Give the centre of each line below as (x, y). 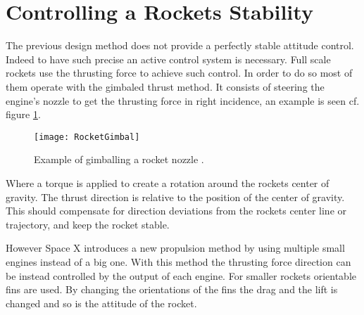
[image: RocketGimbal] (87, 137)
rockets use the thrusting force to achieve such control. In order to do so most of (179, 73)
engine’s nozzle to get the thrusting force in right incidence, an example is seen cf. (183, 100)
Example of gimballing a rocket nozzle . (119, 159)
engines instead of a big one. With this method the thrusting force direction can (178, 261)
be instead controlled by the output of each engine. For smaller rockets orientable (181, 275)
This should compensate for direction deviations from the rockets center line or (176, 211)
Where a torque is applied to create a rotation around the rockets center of (168, 182)
